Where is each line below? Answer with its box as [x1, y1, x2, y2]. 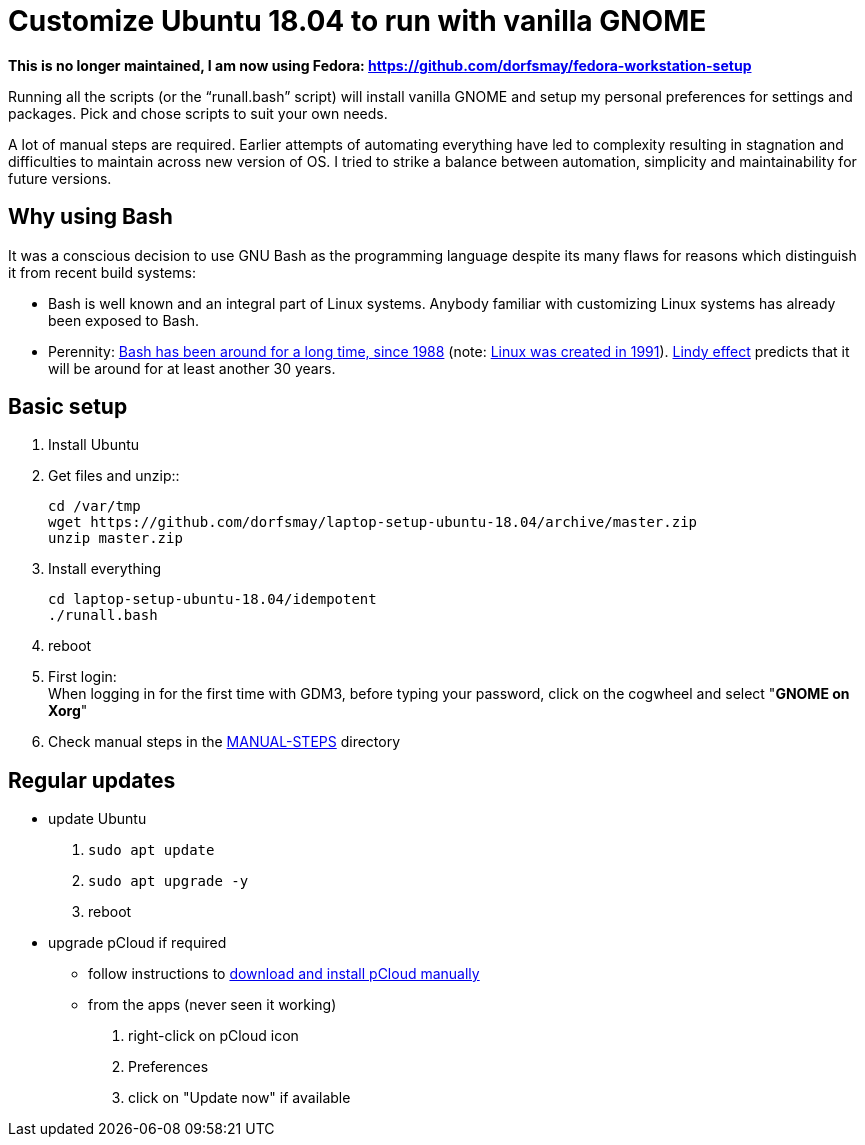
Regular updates [8, 767, 176, 793]
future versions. [8, 169, 112, 187]
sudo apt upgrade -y [88, 873, 249, 890]
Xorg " [48, 702, 88, 720]
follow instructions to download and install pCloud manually [88, 965, 480, 983]
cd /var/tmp [48, 498, 141, 515]
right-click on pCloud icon [128, 1027, 299, 1045]
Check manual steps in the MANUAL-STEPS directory [48, 733, 401, 751]
